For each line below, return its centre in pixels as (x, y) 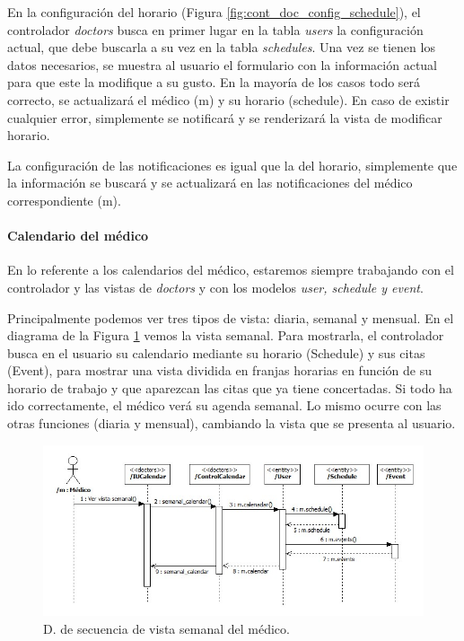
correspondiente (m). (64, 200)
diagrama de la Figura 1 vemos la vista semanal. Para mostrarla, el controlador (226, 335)
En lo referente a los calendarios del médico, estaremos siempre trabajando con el (231, 270)
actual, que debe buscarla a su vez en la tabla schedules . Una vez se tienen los (221, 47)
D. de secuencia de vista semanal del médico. (166, 629)
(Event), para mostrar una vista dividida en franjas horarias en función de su (219, 370)
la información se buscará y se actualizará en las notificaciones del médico (210, 183)
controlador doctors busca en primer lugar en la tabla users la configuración (215, 29)
